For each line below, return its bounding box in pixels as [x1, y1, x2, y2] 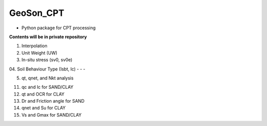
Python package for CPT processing [21, 25, 96, 31]
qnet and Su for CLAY [21, 105, 66, 111]
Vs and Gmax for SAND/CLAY [21, 112, 82, 118]
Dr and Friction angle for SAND [21, 98, 85, 104]
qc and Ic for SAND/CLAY [21, 84, 74, 90]
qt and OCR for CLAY [21, 91, 65, 97]
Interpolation [21, 43, 47, 49]
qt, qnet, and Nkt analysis [21, 75, 74, 81]
